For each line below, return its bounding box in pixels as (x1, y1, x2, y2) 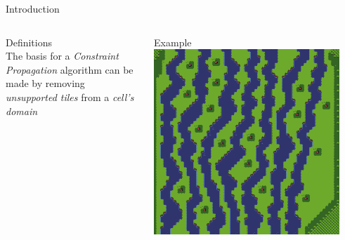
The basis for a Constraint (6, 48, 119, 63)
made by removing (6, 76, 85, 91)
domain (6, 103, 38, 118)
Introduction (6, 1, 60, 15)
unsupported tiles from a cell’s (6, 89, 134, 104)
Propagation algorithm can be (6, 62, 134, 76)
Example (154, 34, 192, 49)
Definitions (6, 34, 53, 49)
